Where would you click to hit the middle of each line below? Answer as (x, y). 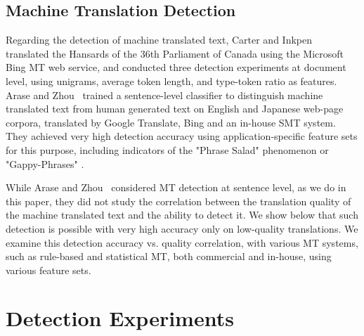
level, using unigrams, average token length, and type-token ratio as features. (171, 80)
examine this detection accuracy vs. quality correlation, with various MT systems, (182, 242)
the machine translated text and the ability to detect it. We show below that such (182, 215)
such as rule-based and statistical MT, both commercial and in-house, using (169, 256)
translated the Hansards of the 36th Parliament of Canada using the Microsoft (175, 53)
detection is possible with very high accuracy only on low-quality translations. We (182, 228)
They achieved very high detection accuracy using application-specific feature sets (182, 136)
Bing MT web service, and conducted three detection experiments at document (176, 67)
